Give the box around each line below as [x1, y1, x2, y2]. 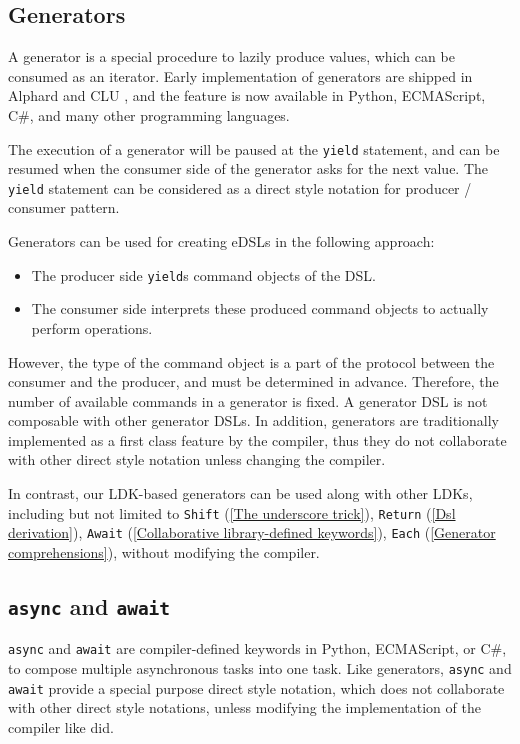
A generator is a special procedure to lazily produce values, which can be [8, 46, 455, 67]
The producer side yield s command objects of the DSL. [31, 264, 376, 285]
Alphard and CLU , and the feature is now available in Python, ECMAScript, [8, 85, 486, 106]
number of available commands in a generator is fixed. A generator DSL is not [8, 390, 488, 411]
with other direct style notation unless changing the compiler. [8, 449, 386, 470]
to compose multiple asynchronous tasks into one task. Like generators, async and [8, 658, 512, 679]
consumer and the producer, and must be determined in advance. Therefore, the [8, 371, 499, 392]
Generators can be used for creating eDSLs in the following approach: [8, 231, 435, 252]
